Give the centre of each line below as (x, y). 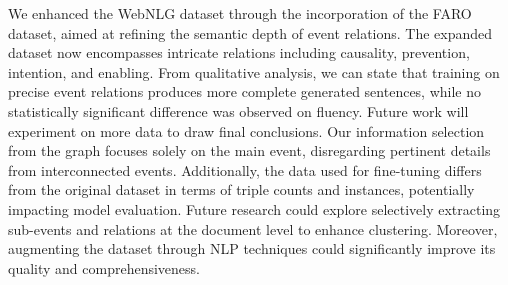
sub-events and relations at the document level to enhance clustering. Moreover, (253, 228)
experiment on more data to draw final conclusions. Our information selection (246, 130)
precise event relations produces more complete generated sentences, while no (245, 91)
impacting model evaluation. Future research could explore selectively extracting (254, 208)
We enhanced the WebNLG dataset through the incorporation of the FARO (240, 13)
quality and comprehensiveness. (104, 267)
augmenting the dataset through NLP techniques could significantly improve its (252, 248)
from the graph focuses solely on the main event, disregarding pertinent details (249, 150)
